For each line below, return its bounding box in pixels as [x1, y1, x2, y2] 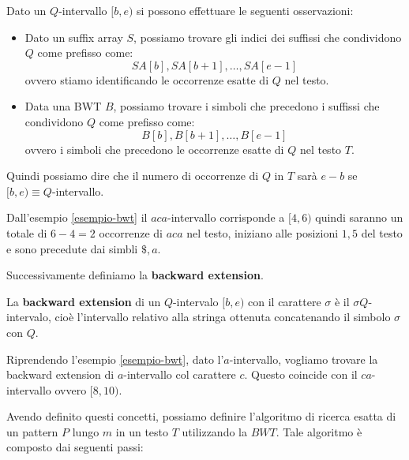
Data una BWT [24, 98, 102, 114]
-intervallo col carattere [123, 366, 236, 383]
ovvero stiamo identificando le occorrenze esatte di [24, 71, 269, 88]
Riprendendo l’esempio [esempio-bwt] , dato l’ [6, 350, 224, 367]
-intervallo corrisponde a [167, 209, 285, 226]
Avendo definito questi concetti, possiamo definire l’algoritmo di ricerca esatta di [6, 408, 396, 424]
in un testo [115, 423, 169, 439]
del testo [361, 224, 403, 241]
